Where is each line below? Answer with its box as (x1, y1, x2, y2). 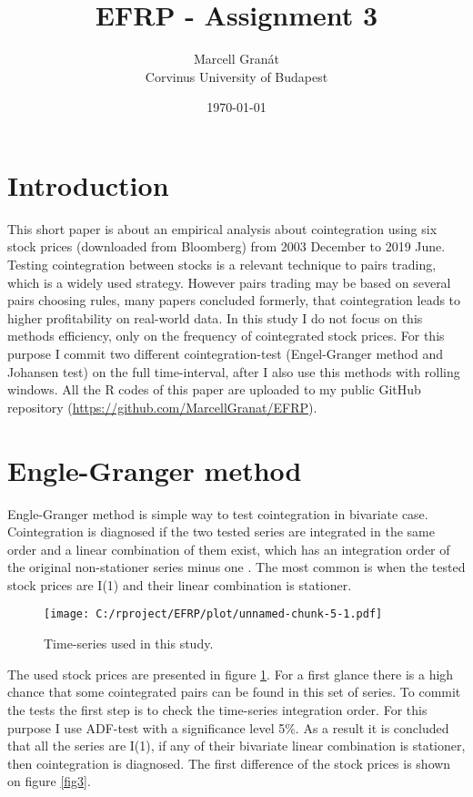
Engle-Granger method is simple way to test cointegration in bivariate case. (7, 504, 428, 523)
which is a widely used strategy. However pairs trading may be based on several (7, 272, 451, 291)
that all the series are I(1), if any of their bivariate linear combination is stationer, (7, 736, 466, 755)
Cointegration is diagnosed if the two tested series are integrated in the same (7, 522, 435, 541)
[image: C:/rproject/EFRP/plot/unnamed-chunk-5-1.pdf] (44, 608, 383, 621)
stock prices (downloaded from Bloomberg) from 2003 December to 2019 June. (7, 237, 446, 256)
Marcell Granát (194, 49, 279, 68)
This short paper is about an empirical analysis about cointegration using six (7, 219, 438, 238)
